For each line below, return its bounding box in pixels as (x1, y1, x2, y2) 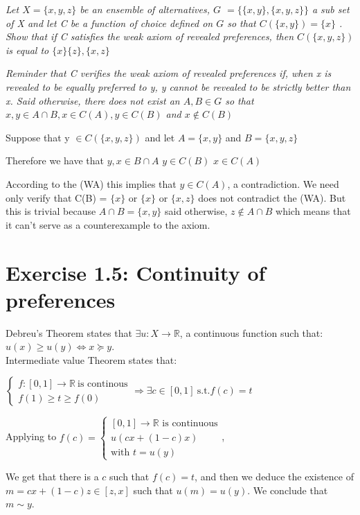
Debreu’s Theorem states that (6, 325, 132, 340)
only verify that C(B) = (6, 190, 107, 204)
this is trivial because (6, 204, 96, 218)
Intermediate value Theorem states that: (6, 352, 177, 367)
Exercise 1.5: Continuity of (6, 258, 266, 286)
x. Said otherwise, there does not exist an (6, 93, 180, 107)
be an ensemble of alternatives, (80, 2, 210, 16)
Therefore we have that (6, 153, 105, 168)
